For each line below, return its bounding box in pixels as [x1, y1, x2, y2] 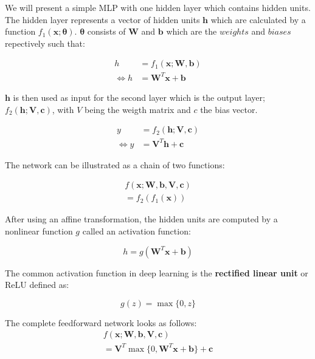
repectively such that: [5, 36, 85, 49]
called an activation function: [82, 224, 191, 237]
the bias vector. [200, 103, 258, 115]
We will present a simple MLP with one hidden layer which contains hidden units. [5, 1, 311, 13]
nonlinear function [5, 224, 73, 237]
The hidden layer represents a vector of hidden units [5, 13, 200, 26]
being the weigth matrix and [85, 103, 191, 115]
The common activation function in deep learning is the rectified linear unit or [5, 266, 308, 279]
